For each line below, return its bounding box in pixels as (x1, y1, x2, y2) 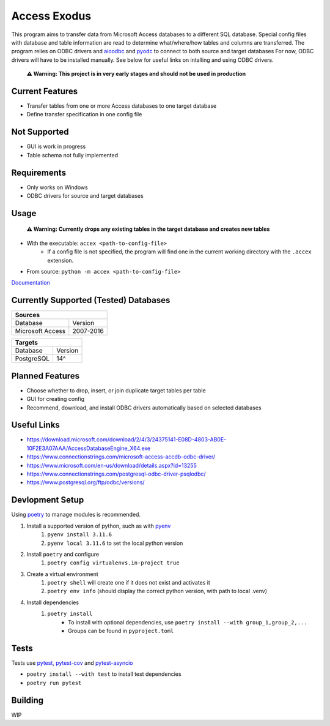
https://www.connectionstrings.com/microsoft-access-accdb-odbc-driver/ (26, 453, 216, 460)
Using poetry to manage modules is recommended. (11, 511, 141, 518)
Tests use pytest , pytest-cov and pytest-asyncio (11, 659, 133, 667)
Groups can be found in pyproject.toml (68, 627, 174, 635)
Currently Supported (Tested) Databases (11, 295, 170, 305)
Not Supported (11, 127, 69, 137)
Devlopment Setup (11, 495, 84, 505)
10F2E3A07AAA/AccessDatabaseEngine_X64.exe (26, 444, 151, 452)
